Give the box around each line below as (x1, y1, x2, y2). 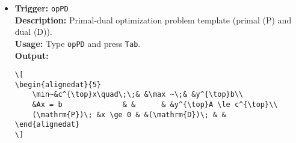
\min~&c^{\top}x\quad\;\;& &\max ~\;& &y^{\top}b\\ (32, 90, 244, 99)
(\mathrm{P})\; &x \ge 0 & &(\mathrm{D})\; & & (32, 110, 226, 119)
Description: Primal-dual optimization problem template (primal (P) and (14, 13, 292, 26)
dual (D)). (14, 25, 52, 38)
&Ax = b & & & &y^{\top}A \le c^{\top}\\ (32, 100, 278, 109)
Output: (14, 49, 49, 61)
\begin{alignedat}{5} (14, 80, 101, 89)
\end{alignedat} (14, 120, 80, 129)
